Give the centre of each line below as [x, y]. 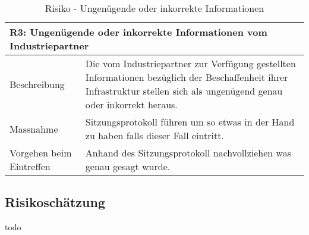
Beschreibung [37, 84]
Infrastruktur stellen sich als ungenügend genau [184, 91]
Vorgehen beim [41, 153]
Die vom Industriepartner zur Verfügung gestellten [190, 63]
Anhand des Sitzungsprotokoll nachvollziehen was [188, 153]
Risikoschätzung [55, 202]
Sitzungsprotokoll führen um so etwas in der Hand [190, 122]
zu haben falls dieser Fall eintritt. [154, 135]
